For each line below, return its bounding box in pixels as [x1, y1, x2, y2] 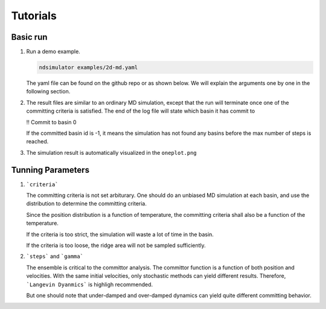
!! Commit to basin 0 [26, 118, 77, 126]
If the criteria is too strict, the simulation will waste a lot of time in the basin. [26, 231, 214, 238]
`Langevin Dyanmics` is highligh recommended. [26, 281, 153, 288]
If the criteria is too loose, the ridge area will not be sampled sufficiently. [26, 242, 206, 249]
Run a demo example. [26, 48, 81, 55]
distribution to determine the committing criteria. [26, 200, 147, 207]
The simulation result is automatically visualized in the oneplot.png [26, 149, 197, 156]
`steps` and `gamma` [26, 253, 84, 260]
